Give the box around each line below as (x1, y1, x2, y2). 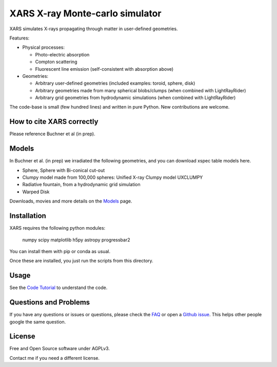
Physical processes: (22, 44, 65, 51)
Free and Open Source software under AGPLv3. (9, 345, 110, 352)
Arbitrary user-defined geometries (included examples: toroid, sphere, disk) (35, 80, 195, 87)
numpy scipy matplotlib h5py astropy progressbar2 (22, 236, 130, 243)
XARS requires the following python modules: (9, 225, 106, 231)
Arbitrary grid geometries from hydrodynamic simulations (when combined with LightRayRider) (35, 95, 236, 101)
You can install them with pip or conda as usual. (9, 248, 110, 254)
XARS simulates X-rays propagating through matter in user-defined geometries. (9, 26, 178, 32)
